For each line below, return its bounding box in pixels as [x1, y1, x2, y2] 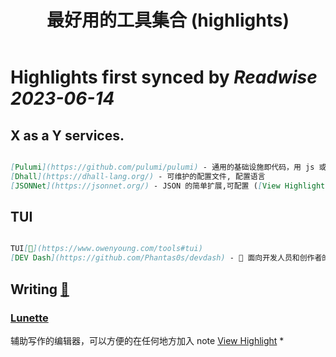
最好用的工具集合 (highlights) [46, 9, 290, 32]
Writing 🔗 [10, 281, 70, 298]
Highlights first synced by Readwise [10, 66, 318, 89]
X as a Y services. [10, 127, 125, 144]
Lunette [10, 311, 49, 325]
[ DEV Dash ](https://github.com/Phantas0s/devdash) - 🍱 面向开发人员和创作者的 [10, 253, 330, 263]
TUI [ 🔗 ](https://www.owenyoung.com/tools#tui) [10, 244, 203, 254]
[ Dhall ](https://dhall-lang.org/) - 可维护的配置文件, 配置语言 [10, 171, 266, 181]
